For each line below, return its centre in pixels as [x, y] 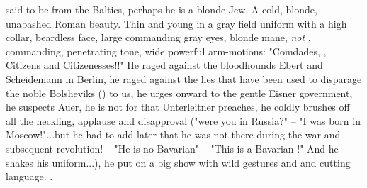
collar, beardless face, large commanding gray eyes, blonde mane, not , [158, 37]
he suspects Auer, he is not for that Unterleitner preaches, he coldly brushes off [178, 107]
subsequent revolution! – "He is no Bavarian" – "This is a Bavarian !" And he [172, 148]
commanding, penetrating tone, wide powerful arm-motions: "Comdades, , [166, 51]
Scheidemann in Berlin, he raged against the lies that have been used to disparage [184, 78]
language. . [29, 176]
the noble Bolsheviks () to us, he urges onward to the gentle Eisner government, [179, 93]
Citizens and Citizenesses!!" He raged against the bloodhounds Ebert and [164, 65]
